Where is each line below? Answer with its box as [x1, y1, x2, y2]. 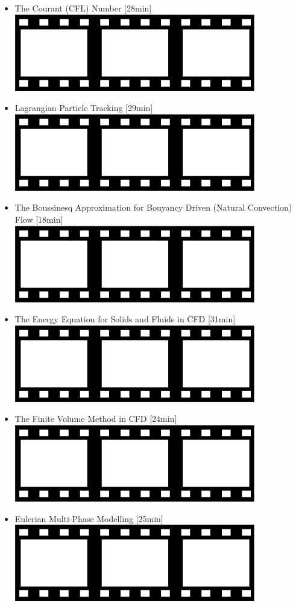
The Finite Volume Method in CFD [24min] [14, 412, 177, 425]
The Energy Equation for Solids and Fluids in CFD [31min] [14, 313, 236, 325]
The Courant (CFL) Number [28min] [14, 2, 152, 14]
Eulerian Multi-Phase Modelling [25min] [14, 512, 163, 525]
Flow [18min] [14, 212, 63, 225]
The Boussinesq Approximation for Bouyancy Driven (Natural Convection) [14, 201, 292, 214]
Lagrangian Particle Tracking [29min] [14, 101, 153, 114]
